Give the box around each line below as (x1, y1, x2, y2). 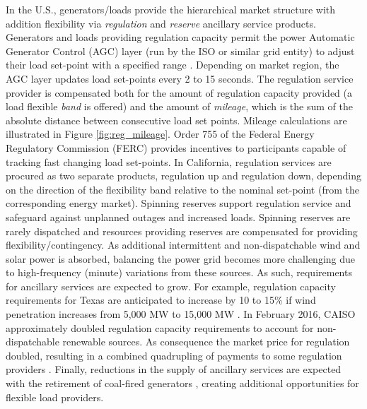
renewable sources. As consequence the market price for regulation (62, 334, 350, 349)
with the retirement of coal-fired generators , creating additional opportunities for (6, 376, 359, 391)
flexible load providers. (6, 389, 104, 404)
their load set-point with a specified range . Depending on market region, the (6, 57, 339, 72)
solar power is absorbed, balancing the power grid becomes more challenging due (6, 251, 356, 266)
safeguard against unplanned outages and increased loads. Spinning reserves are (6, 209, 351, 224)
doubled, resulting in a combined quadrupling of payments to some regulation (6, 348, 342, 362)
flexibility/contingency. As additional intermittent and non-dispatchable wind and (6, 237, 361, 252)
